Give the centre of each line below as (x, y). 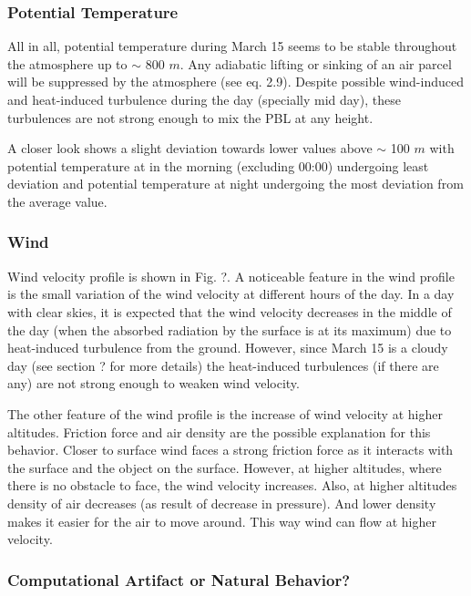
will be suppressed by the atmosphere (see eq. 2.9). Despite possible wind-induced (235, 82)
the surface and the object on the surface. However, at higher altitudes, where (225, 467)
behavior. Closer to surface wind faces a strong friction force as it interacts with (230, 450)
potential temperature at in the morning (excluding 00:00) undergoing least (218, 165)
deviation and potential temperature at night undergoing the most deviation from (235, 184)
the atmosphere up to (67, 63)
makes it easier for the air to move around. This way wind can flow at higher (222, 521)
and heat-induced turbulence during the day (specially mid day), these (204, 99)
